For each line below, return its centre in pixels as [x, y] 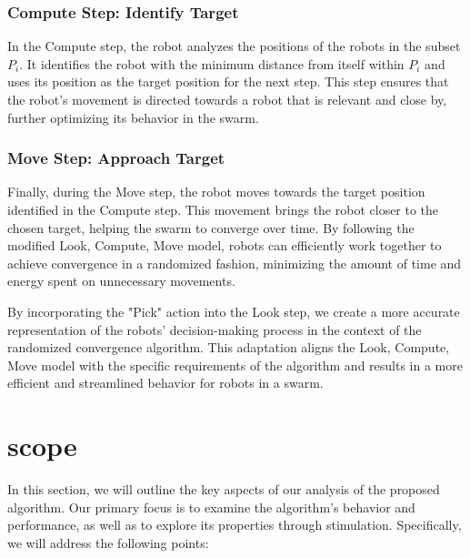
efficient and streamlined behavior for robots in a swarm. [165, 383]
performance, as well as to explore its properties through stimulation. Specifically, [235, 525]
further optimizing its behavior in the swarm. [133, 117]
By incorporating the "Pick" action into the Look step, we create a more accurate [234, 311]
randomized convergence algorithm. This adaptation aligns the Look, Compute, [229, 347]
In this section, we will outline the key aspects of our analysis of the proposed [224, 489]
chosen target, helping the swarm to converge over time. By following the [211, 227]
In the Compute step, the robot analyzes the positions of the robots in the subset [234, 46]
